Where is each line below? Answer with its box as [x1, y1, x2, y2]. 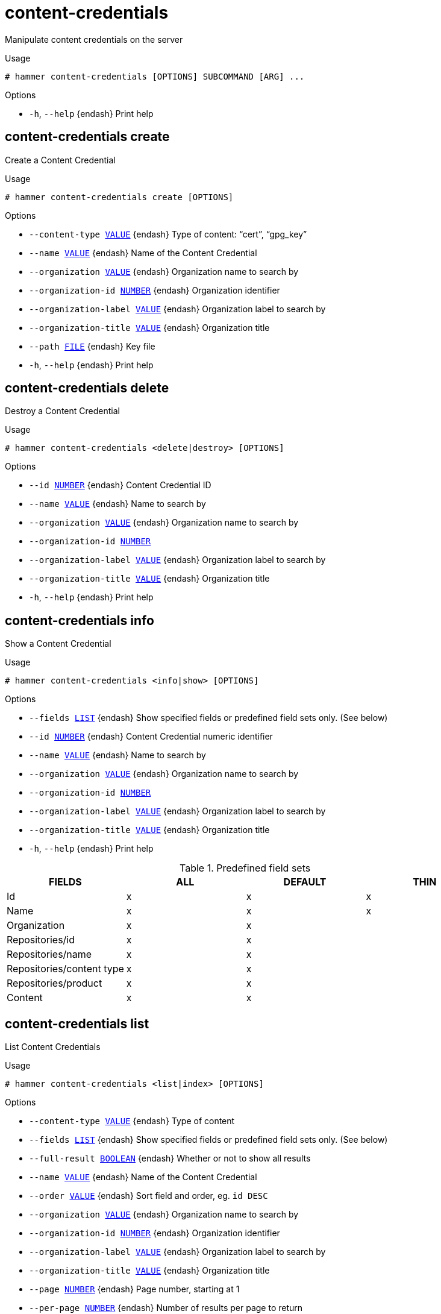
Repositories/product [7, 977, 102, 990]
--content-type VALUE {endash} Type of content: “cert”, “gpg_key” [29, 228, 307, 239]
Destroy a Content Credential [5, 406, 120, 417]
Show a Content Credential [5, 638, 111, 649]
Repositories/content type [7, 963, 124, 975]
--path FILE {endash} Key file [29, 341, 155, 351]
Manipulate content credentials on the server [5, 34, 183, 45]
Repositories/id [7, 934, 75, 946]
